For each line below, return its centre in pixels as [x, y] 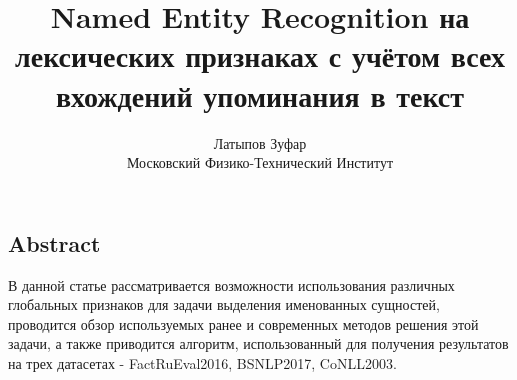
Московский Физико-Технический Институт [260, 162]
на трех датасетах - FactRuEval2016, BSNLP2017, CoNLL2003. [202, 362]
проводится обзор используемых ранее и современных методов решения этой [243, 323]
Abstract [54, 242]
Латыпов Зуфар [260, 142]
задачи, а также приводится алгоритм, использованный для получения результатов [258, 343]
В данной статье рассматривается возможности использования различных [231, 284]
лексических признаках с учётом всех [260, 55]
